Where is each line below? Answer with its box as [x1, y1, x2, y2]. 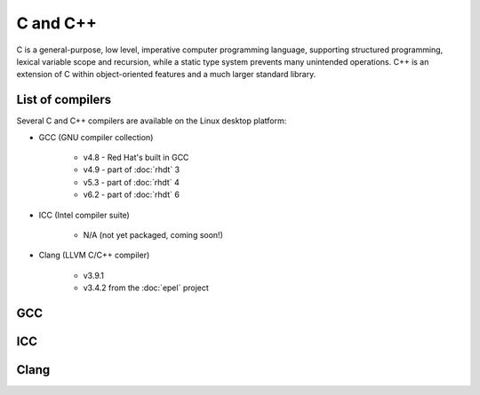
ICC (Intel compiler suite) [38, 209, 131, 220]
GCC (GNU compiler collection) [38, 131, 154, 142]
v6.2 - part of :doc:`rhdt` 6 [83, 189, 180, 200]
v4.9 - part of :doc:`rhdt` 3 [83, 164, 180, 175]
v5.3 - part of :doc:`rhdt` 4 [83, 177, 180, 187]
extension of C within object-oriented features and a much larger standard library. [16, 69, 316, 80]
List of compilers [16, 92, 112, 107]
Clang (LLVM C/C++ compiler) [38, 249, 150, 261]
